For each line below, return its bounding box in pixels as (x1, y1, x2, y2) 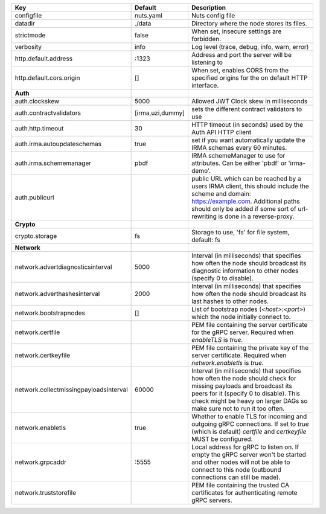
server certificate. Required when (191, 351, 287, 359)
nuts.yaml (135, 11, 162, 19)
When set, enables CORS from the (191, 66, 289, 74)
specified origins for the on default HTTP (191, 74, 308, 82)
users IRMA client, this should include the (191, 182, 309, 190)
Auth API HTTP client (191, 128, 252, 136)
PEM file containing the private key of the (191, 344, 309, 352)
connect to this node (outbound (191, 466, 282, 474)
